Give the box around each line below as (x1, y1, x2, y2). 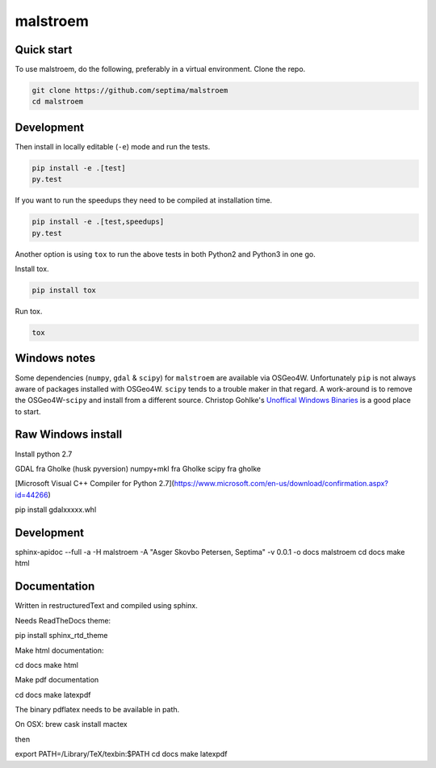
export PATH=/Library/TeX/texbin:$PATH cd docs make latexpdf (15, 749, 228, 759)
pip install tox (31, 286, 97, 295)
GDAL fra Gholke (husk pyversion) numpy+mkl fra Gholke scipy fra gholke (15, 464, 262, 473)
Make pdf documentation (15, 675, 99, 685)
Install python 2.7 (15, 449, 73, 459)
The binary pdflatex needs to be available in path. (15, 705, 180, 715)
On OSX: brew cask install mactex (15, 720, 128, 729)
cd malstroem (31, 97, 84, 107)
